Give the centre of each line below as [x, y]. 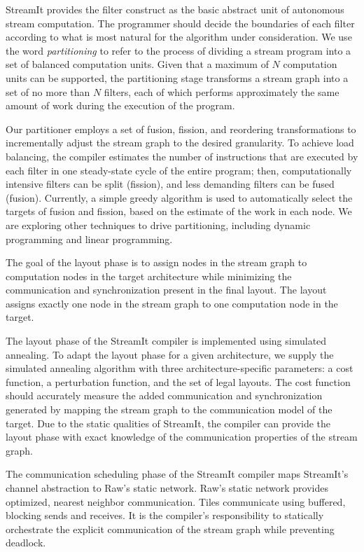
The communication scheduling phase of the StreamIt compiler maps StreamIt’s [177, 474]
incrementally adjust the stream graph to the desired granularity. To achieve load [180, 143]
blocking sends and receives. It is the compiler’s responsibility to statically [165, 515]
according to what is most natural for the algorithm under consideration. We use [179, 37]
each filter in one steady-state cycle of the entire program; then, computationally [179, 170]
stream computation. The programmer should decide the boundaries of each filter [180, 23]
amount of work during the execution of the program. [120, 105]
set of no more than [48, 91]
